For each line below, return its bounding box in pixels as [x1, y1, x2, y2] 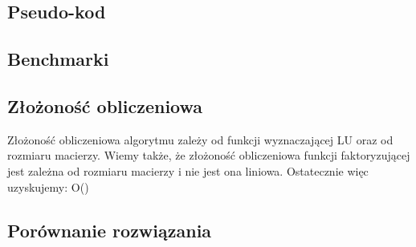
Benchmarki [7, 47, 109, 71]
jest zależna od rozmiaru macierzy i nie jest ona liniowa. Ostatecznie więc [7, 162, 369, 179]
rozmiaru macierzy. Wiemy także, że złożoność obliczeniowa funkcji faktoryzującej [7, 147, 410, 164]
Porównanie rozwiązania [7, 217, 212, 242]
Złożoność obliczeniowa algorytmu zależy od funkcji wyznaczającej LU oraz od [7, 131, 394, 148]
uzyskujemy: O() [7, 178, 89, 195]
